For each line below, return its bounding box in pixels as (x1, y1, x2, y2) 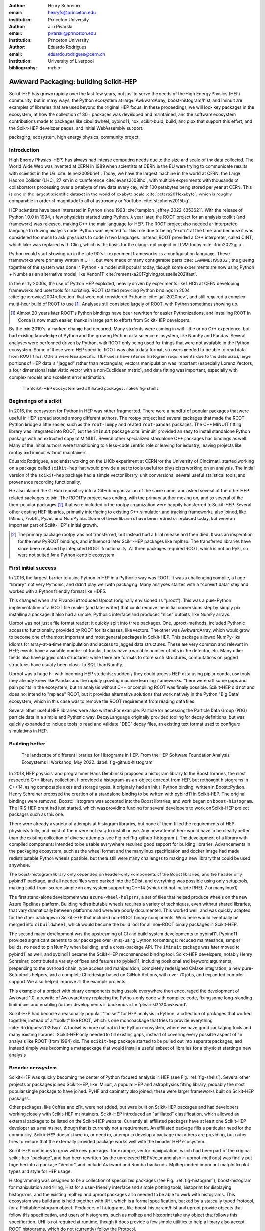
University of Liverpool (48, 58, 94, 64)
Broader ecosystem (9, 1064, 57, 1071)
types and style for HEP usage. (9, 1168, 72, 1174)
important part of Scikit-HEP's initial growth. (9, 522, 98, 528)
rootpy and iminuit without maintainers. (9, 449, 88, 455)
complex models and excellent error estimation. (9, 374, 106, 380)
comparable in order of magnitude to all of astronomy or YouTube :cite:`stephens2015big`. (9, 198, 191, 204)
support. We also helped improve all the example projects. (9, 979, 127, 985)
